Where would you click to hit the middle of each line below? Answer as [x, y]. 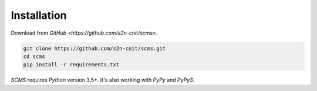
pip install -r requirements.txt [71, 65]
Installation [39, 15]
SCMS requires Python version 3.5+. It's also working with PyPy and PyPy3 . [103, 80]
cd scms [34, 56]
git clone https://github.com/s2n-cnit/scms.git [95, 48]
